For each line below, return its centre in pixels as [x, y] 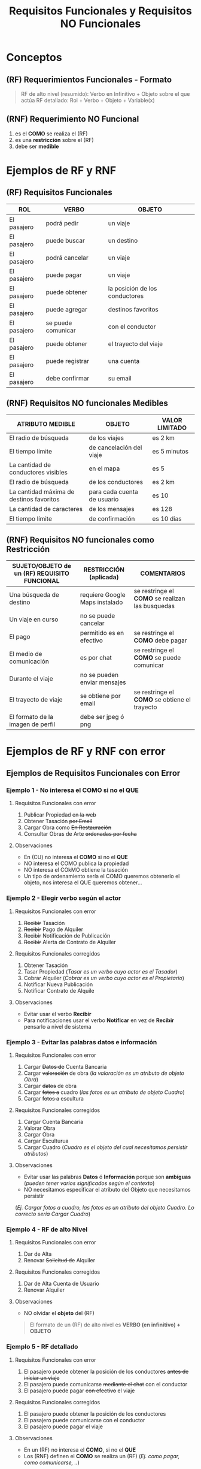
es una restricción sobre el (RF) [54, 140]
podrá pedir [62, 223]
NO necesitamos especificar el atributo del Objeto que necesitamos [107, 1189]
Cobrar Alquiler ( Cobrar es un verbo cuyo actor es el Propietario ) [104, 978]
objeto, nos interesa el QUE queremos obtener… [83, 882]
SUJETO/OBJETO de [42, 566]
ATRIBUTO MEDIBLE [46, 424]
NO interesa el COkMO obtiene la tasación [76, 870]
